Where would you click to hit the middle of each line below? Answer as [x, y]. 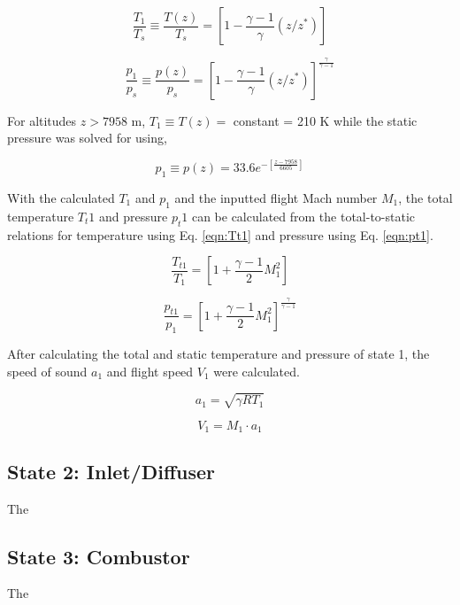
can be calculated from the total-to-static [303, 216]
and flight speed [150, 371]
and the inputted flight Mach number [276, 198]
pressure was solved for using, [87, 138]
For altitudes [42, 120]
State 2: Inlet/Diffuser [111, 471]
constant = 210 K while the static [325, 120]
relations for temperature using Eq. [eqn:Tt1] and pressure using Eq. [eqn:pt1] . [220, 234]
